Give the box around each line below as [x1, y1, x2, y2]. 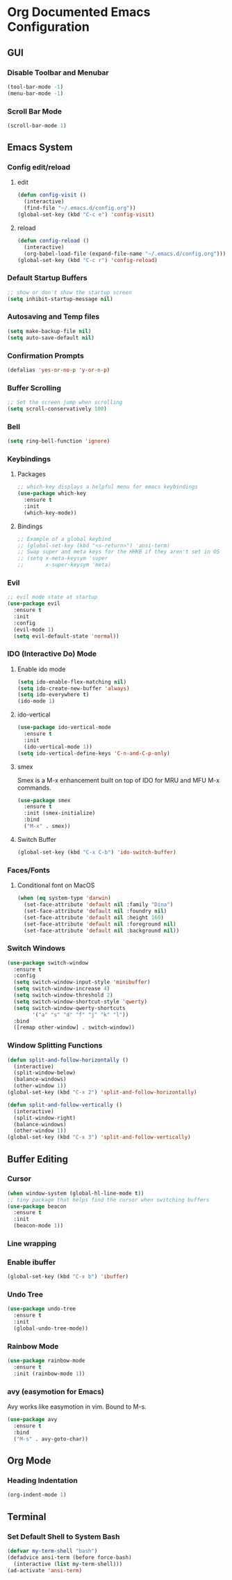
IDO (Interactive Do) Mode [7, 649, 97, 659]
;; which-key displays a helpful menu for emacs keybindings [17, 484, 199, 491]
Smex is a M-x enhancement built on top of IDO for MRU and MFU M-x [17, 776, 220, 784]
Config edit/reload [7, 162, 71, 172]
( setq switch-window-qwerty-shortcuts [13, 1004, 126, 1011]
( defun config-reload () [17, 237, 90, 244]
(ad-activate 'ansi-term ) [7, 1567, 82, 1574]
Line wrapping [7, 1238, 57, 1248]
